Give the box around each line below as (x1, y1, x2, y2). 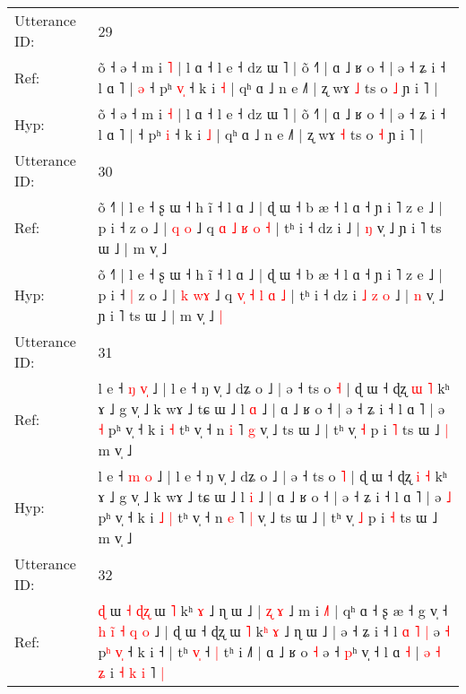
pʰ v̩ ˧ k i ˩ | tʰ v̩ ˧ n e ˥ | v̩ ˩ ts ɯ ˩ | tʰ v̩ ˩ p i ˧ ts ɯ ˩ (98, 507, 438, 527)
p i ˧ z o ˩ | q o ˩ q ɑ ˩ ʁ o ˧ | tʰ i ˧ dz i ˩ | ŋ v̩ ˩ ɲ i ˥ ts (98, 217, 442, 238)
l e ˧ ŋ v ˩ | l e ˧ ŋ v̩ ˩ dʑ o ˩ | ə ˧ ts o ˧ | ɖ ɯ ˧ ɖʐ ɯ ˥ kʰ (98, 377, 450, 398)
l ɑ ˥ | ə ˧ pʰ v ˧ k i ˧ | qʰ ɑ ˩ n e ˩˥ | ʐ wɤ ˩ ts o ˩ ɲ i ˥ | (98, 77, 438, 98)
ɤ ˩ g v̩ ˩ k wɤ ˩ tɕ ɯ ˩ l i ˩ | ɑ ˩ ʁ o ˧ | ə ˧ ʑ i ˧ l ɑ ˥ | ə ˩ (98, 486, 452, 507)
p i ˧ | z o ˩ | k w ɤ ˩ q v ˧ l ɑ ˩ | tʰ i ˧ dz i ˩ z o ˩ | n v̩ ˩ (98, 284, 444, 305)
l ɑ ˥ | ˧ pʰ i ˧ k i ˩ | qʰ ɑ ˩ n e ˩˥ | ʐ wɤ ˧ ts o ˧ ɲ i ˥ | (98, 124, 424, 144)
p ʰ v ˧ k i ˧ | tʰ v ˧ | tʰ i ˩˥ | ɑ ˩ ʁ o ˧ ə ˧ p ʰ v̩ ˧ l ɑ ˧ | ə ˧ (98, 641, 441, 662)
